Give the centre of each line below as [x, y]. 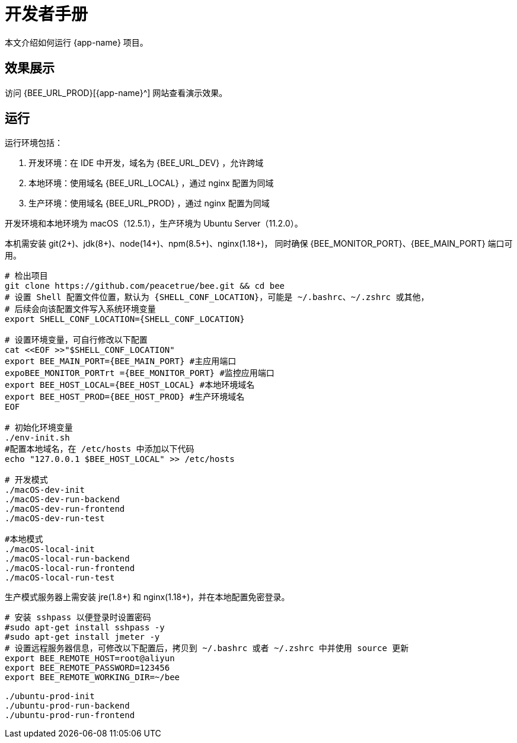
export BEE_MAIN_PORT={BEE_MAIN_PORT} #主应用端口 [121, 361]
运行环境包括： [34, 143]
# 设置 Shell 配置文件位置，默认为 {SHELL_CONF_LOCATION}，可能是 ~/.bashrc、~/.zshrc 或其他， [217, 297]
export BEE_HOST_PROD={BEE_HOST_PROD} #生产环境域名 [125, 397]
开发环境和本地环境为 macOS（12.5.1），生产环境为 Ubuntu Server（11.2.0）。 [154, 224]
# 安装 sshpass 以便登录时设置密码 [78, 618]
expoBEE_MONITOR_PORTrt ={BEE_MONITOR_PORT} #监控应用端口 [140, 373]
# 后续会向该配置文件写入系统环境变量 [80, 309]
